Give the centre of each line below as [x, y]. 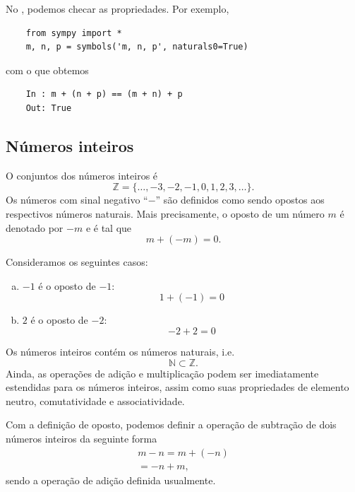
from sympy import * [74, 33]
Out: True [49, 108]
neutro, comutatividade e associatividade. [95, 400]
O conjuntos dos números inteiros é [82, 175]
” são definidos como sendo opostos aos [240, 200]
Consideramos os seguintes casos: [77, 262]
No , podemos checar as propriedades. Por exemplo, [118, 8]
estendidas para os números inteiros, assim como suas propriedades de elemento [177, 387]
